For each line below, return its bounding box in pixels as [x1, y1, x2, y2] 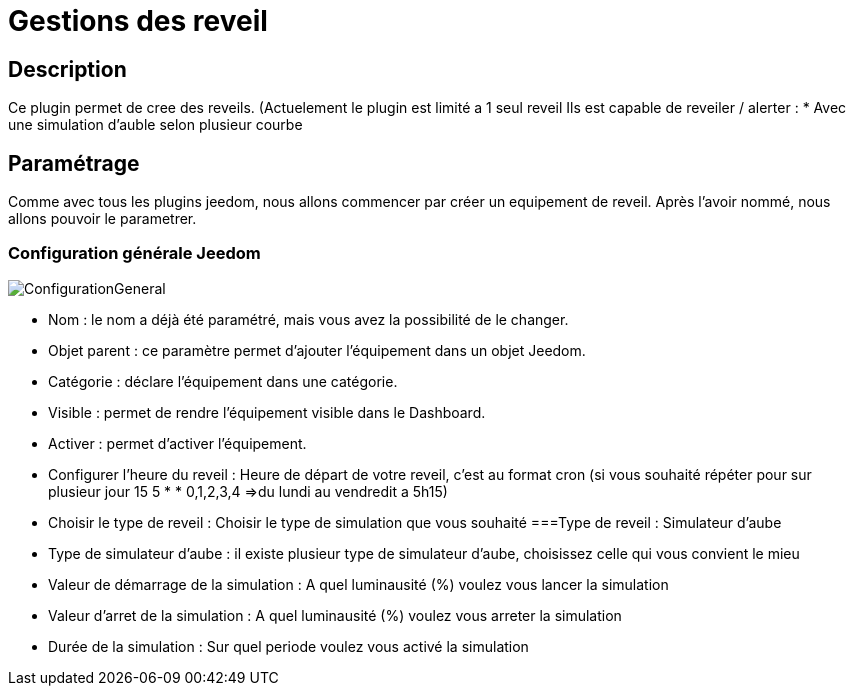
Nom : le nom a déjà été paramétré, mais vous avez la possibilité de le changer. [48, 310, 569, 328]
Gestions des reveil [8, 4, 268, 38]
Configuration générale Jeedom [8, 243, 261, 264]
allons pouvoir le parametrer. [8, 210, 197, 228]
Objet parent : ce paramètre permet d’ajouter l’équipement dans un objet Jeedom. [48, 341, 586, 359]
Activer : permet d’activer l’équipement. [48, 434, 307, 452]
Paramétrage [8, 150, 140, 176]
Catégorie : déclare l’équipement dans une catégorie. [48, 372, 398, 390]
